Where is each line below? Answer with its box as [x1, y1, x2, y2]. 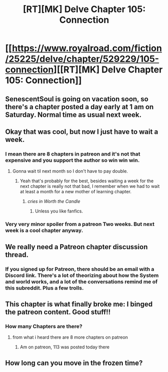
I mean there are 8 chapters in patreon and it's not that [5, 150, 140, 157]
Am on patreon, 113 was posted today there [20, 344, 110, 350]
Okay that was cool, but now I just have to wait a [5, 127, 158, 136]
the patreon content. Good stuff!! [5, 308, 111, 316]
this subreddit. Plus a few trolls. [5, 284, 84, 291]
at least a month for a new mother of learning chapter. [20, 189, 132, 195]
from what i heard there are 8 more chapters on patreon [12, 334, 128, 340]
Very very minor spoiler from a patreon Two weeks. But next [5, 220, 154, 228]
